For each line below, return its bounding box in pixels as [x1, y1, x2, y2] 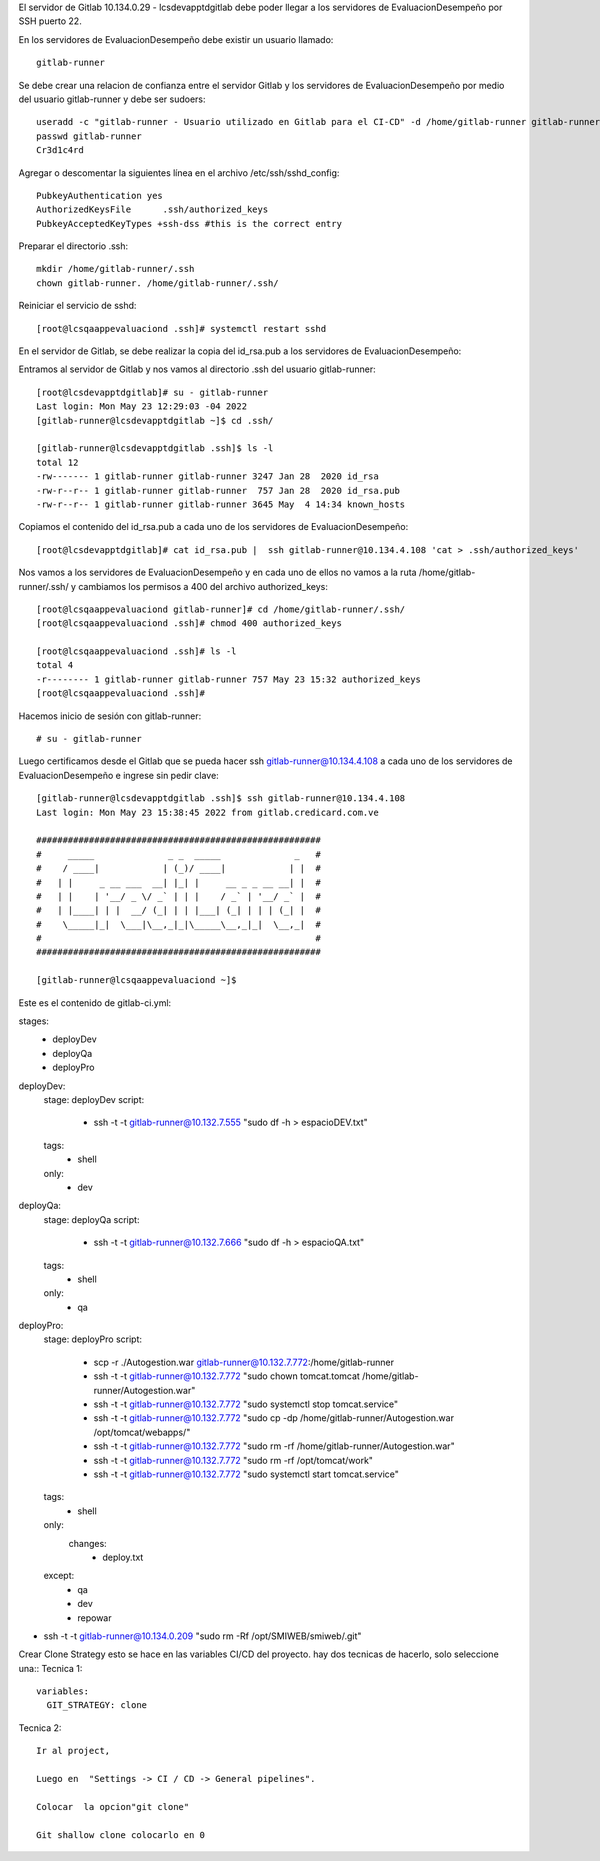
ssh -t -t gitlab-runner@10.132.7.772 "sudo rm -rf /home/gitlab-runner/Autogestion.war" [93, 1440, 455, 1452]
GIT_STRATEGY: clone [46, 1700, 148, 1711]
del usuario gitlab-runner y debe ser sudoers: [18, 93, 206, 105]
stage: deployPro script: [43, 1333, 143, 1345]
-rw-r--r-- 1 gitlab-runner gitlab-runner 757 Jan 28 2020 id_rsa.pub [36, 485, 400, 496]
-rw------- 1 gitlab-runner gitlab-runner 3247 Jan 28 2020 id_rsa [36, 471, 379, 482]
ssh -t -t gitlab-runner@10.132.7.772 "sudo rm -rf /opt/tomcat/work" [93, 1454, 374, 1466]
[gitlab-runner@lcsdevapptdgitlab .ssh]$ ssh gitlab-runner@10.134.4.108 [36, 793, 406, 804]
